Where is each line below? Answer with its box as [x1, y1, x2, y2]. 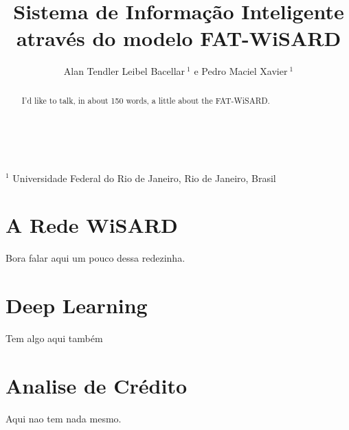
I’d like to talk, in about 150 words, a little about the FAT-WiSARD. [21, 94, 270, 106]
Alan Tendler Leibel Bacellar [63, 64, 185, 78]
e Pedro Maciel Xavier [194, 64, 288, 78]
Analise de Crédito [5, 371, 188, 399]
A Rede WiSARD [5, 211, 178, 239]
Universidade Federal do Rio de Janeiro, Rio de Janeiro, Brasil [12, 170, 276, 185]
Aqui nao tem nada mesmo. [5, 411, 122, 425]
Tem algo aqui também [5, 330, 103, 345]
